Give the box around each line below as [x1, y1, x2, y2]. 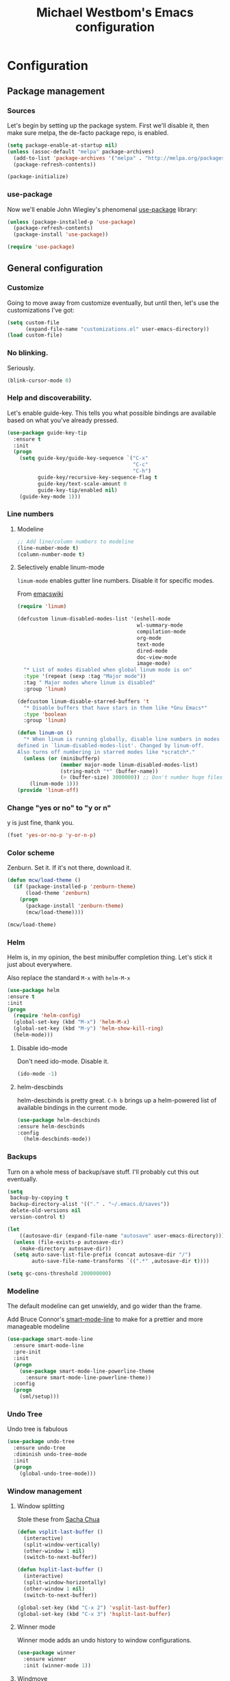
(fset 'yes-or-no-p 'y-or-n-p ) [7, 832, 97, 839]
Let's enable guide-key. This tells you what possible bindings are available [7, 409, 217, 417]
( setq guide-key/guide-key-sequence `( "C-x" [19, 455, 149, 462]
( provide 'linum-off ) [16, 787, 79, 794]
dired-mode [136, 647, 168, 654]
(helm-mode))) [13, 1032, 53, 1039]
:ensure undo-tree [13, 1444, 66, 1451]
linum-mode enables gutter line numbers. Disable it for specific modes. [16, 577, 214, 585]
